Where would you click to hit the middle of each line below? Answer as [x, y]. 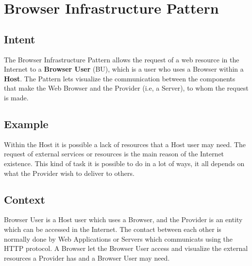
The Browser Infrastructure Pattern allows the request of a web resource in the [122, 59]
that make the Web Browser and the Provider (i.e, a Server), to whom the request [126, 88]
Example [26, 123]
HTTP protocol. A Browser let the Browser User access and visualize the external [126, 248]
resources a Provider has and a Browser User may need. [87, 257]
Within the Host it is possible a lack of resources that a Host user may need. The [125, 144]
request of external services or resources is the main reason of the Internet [114, 154]
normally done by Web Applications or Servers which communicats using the [118, 238]
